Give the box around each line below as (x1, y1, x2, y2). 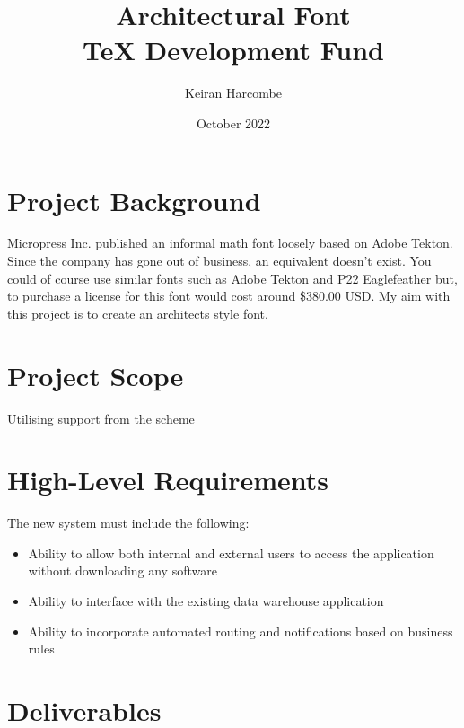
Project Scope (7, 356, 184, 393)
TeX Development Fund (83, 31, 384, 68)
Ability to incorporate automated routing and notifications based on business (28, 621, 453, 640)
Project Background (7, 181, 261, 218)
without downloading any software (28, 561, 217, 580)
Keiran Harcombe (185, 83, 282, 102)
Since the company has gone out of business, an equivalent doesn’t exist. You (7, 251, 432, 270)
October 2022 (196, 113, 271, 132)
